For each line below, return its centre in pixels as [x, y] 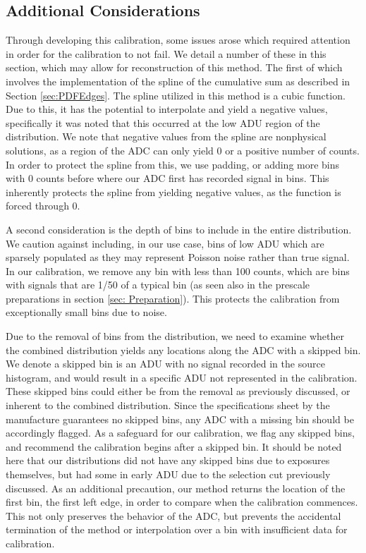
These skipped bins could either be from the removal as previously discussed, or [178, 391]
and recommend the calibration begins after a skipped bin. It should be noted [174, 446]
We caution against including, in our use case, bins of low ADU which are [165, 243]
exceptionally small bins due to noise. [86, 312]
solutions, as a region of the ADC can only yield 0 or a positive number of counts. [183, 150]
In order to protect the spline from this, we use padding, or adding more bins [173, 164]
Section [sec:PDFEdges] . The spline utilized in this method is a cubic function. [176, 95]
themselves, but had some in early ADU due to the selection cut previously [168, 474]
